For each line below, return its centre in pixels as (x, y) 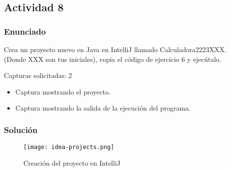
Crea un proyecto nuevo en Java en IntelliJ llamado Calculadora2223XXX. (115, 49)
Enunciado (25, 31)
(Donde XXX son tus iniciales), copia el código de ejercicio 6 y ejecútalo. (113, 59)
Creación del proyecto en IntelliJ (72, 162)
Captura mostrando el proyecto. (63, 91)
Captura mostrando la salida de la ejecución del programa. (103, 108)
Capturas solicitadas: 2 (38, 75)
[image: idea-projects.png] (69, 147)
